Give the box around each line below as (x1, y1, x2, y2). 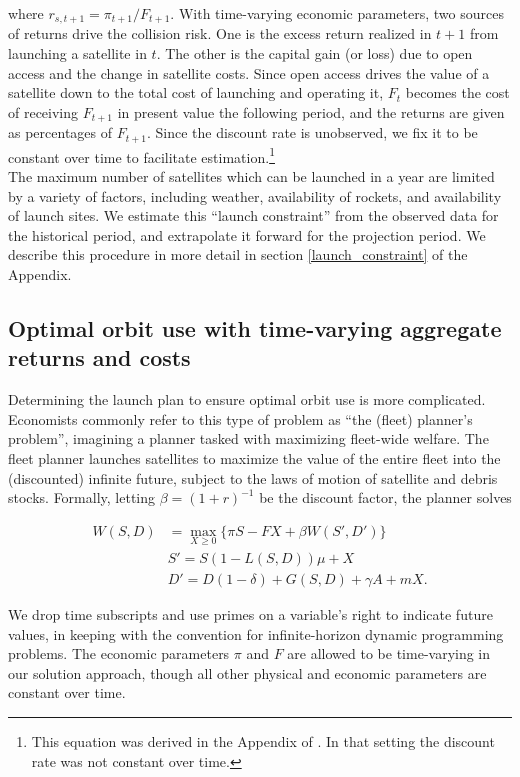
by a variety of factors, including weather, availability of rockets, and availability (8, 185, 502, 206)
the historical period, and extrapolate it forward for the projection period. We (8, 224, 486, 245)
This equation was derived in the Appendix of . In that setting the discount (31, 730, 495, 751)
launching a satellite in (8, 43, 147, 64)
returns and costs (8, 342, 191, 373)
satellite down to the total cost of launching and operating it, (8, 82, 384, 103)
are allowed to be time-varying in (287, 643, 491, 664)
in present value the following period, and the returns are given (117, 101, 505, 122)
